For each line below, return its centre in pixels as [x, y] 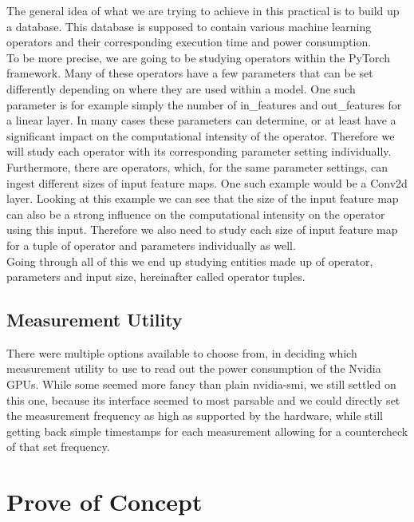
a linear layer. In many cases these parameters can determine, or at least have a [201, 120]
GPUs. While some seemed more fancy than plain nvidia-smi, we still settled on [201, 384]
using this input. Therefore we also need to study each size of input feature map [202, 229]
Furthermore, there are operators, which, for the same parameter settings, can [197, 166]
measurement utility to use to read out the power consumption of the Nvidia [194, 368]
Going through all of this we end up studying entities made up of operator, [190, 261]
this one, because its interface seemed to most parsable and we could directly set [203, 399]
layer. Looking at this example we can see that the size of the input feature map [203, 198]
